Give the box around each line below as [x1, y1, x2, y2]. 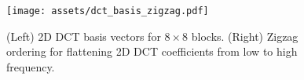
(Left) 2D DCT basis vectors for [6, 27, 161, 44]
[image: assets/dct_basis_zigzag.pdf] [6, 5, 209, 16]
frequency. [6, 58, 55, 75]
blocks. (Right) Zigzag [191, 27, 299, 44]
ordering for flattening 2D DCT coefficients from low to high [6, 43, 298, 60]
